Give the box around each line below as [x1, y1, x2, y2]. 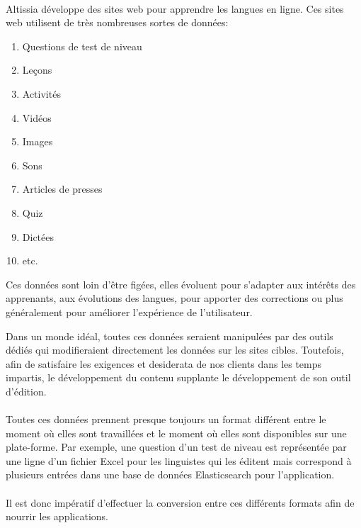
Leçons [22, 62, 52, 77]
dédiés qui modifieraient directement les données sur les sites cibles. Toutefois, [6, 342, 344, 357]
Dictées [22, 229, 54, 244]
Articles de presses [22, 181, 103, 196]
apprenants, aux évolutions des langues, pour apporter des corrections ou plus [6, 291, 343, 305]
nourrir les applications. [6, 509, 108, 524]
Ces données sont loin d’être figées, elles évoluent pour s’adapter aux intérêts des [6, 276, 356, 291]
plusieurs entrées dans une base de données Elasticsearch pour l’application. [6, 467, 335, 482]
